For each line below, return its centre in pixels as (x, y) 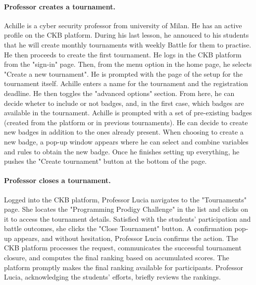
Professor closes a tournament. (57, 180)
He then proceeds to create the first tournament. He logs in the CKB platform (123, 54)
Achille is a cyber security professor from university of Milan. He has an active (123, 25)
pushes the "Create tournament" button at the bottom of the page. (105, 161)
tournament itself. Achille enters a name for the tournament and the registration (126, 83)
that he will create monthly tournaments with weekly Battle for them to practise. (128, 44)
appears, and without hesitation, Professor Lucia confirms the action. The (126, 238)
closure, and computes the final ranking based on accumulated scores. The (117, 258)
